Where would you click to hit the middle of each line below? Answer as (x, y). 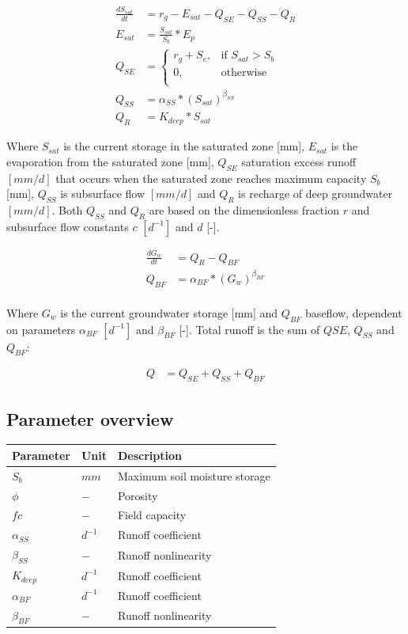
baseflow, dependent (354, 312)
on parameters (41, 329)
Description (149, 455)
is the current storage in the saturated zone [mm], (184, 146)
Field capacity (152, 515)
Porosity (138, 495)
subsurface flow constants (68, 226)
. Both (67, 210)
